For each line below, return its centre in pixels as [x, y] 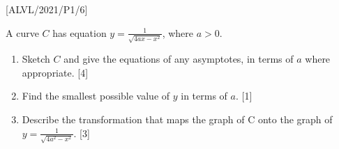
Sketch [36, 59]
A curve [22, 32]
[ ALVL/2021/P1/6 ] [47, 9]
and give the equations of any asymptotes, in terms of [179, 59]
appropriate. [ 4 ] [55, 72]
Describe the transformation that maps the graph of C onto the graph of [177, 119]
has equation [80, 32]
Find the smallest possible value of [96, 96]
